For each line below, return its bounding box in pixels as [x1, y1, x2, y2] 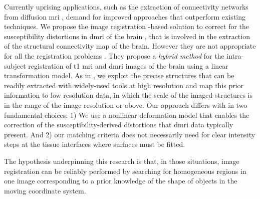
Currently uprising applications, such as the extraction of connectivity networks [4, 2, 248, 12]
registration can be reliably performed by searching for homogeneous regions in [4, 165, 246, 176]
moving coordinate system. [4, 185, 86, 195]
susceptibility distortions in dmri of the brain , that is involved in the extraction [4, 31, 250, 41]
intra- [226, 50, 244, 61]
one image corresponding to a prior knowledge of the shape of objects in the [4, 175, 237, 186]
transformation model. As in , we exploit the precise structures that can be [4, 70, 234, 81]
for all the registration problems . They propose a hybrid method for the [4, 50, 224, 61]
